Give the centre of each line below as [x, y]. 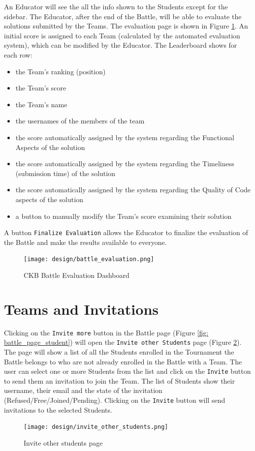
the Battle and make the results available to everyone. [85, 242]
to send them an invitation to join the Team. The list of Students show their [119, 380]
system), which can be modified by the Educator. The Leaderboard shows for [121, 45]
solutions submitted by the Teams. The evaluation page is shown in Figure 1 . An [126, 26]
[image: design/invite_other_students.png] [96, 427]
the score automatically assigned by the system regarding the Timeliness [125, 164]
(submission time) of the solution [65, 173]
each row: [18, 54]
